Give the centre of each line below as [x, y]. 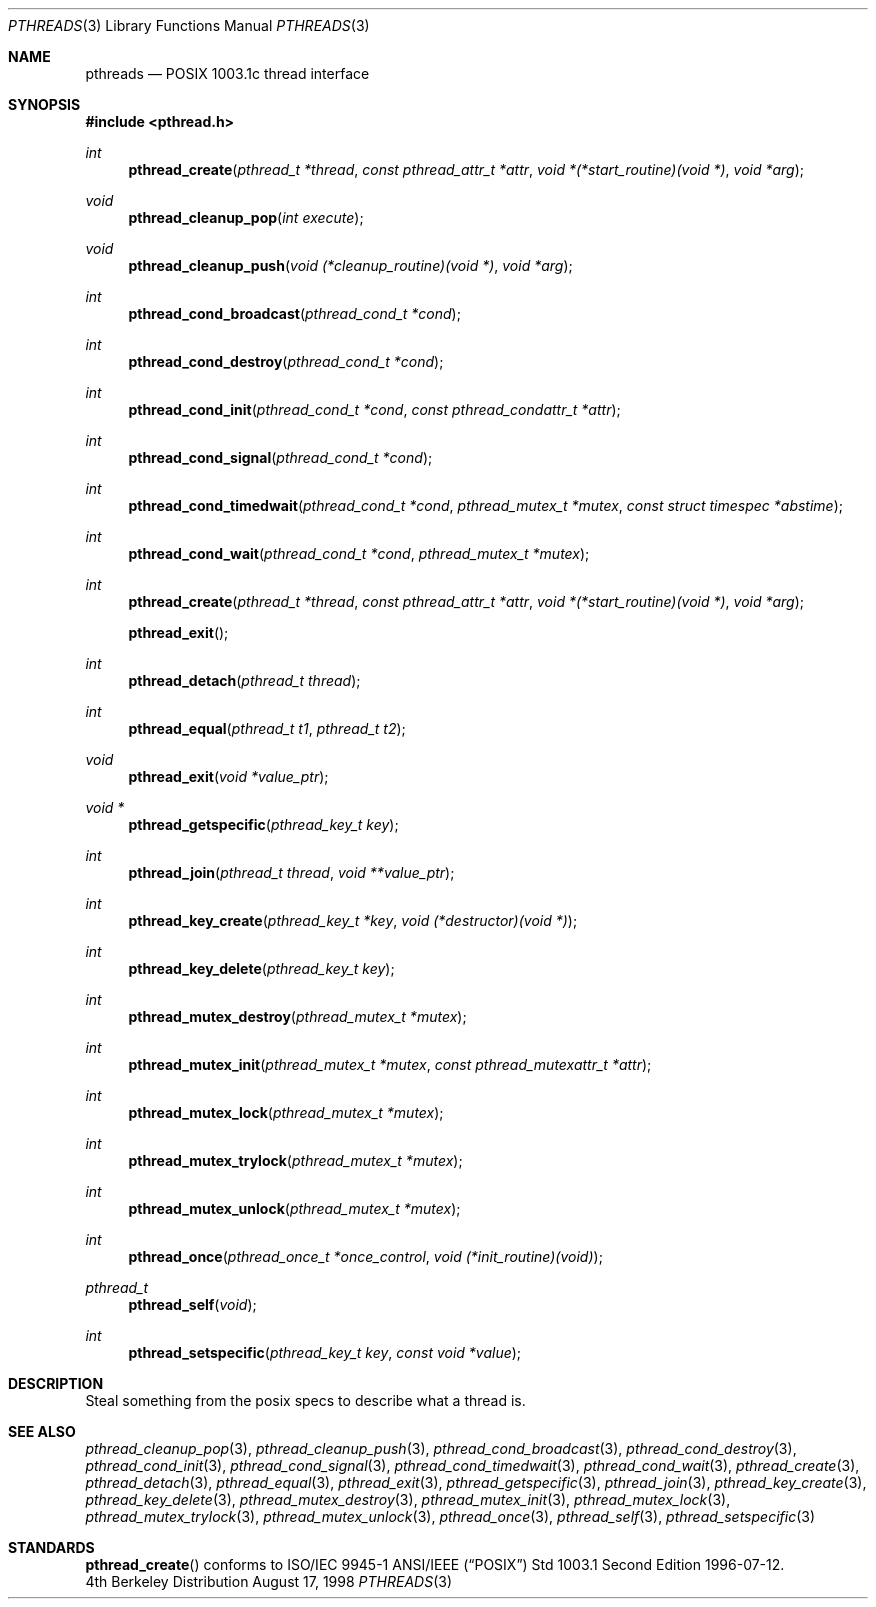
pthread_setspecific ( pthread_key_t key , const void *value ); [325, 1352]
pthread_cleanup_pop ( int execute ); [246, 217]
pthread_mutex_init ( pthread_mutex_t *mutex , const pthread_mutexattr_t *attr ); [390, 1064]
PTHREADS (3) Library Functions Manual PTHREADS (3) [189, 25]
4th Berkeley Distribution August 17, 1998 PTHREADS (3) [268, 1581]
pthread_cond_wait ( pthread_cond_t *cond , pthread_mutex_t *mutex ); [359, 553]
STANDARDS [51, 1547]
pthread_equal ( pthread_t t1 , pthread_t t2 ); [267, 728]
